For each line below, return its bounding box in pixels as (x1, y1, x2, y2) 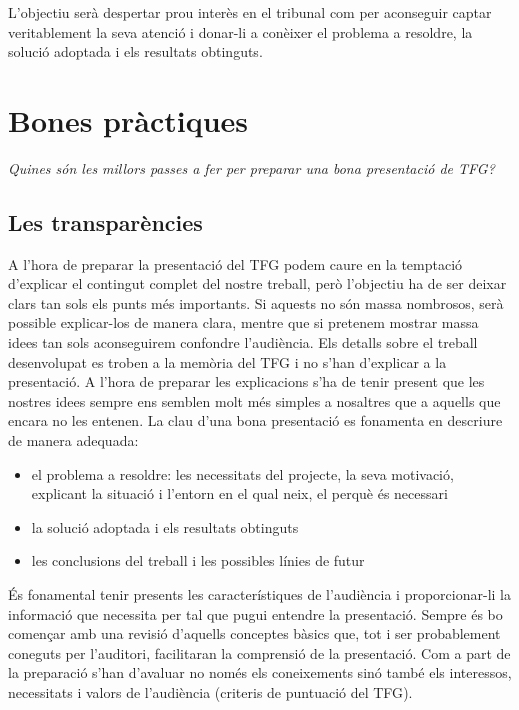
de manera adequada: (8, 430, 139, 451)
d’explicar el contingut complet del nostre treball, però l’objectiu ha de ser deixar (8, 273, 507, 294)
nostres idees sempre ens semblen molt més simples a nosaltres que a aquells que (8, 390, 501, 411)
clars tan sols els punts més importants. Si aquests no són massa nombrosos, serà (8, 292, 504, 313)
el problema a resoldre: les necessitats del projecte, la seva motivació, (31, 463, 454, 484)
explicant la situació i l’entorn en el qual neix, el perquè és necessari (31, 483, 448, 504)
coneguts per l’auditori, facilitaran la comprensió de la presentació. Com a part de (8, 642, 511, 663)
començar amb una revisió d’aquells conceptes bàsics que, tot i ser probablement (8, 623, 501, 644)
